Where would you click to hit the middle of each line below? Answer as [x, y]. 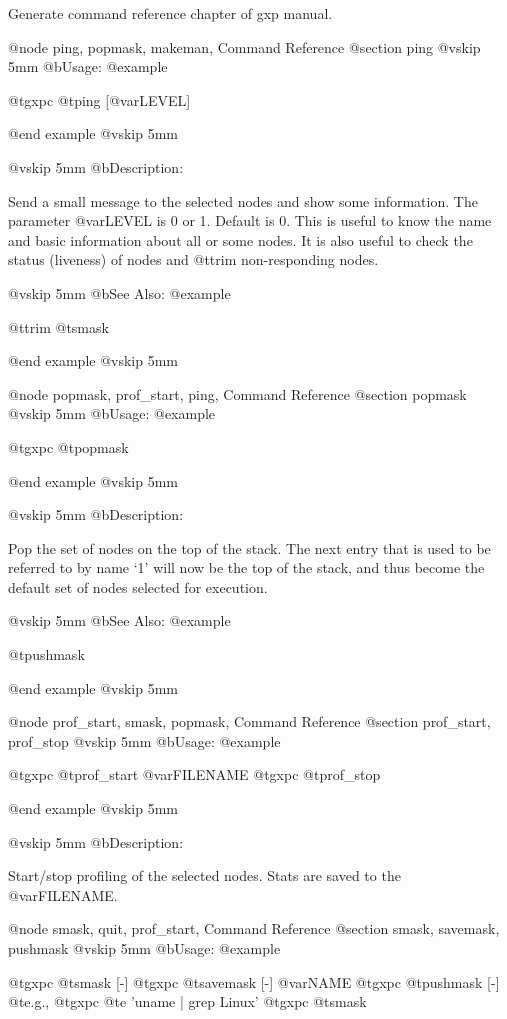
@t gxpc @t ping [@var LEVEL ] [99, 99]
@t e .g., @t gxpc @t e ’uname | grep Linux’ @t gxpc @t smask [187, 1001]
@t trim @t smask [58, 326]
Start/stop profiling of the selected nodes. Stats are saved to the [204, 875]
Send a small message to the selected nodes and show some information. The [243, 200]
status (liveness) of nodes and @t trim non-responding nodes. [193, 259]
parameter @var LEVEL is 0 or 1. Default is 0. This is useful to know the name [250, 220]
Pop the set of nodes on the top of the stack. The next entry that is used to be [249, 547]
